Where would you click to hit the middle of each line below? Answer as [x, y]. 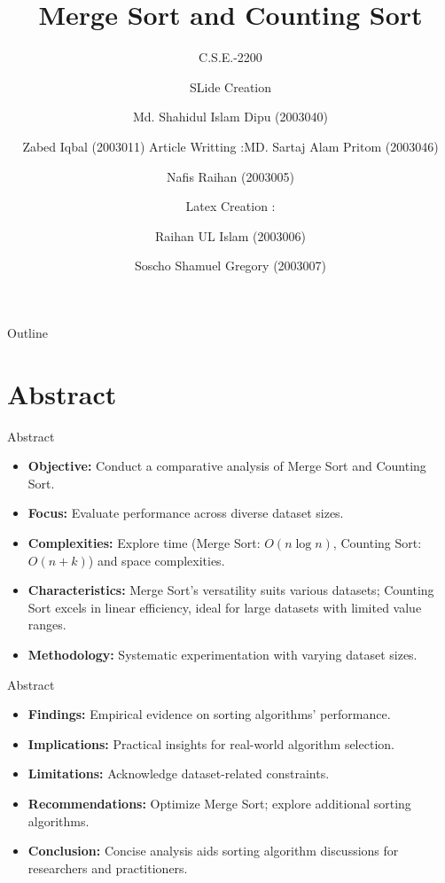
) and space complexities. [156, 560]
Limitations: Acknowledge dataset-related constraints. [179, 774]
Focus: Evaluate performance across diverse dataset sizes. [186, 513]
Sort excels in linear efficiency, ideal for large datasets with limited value [225, 607]
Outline [27, 332]
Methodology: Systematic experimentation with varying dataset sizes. [222, 654]
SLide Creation [230, 86]
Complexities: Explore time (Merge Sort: [144, 542]
